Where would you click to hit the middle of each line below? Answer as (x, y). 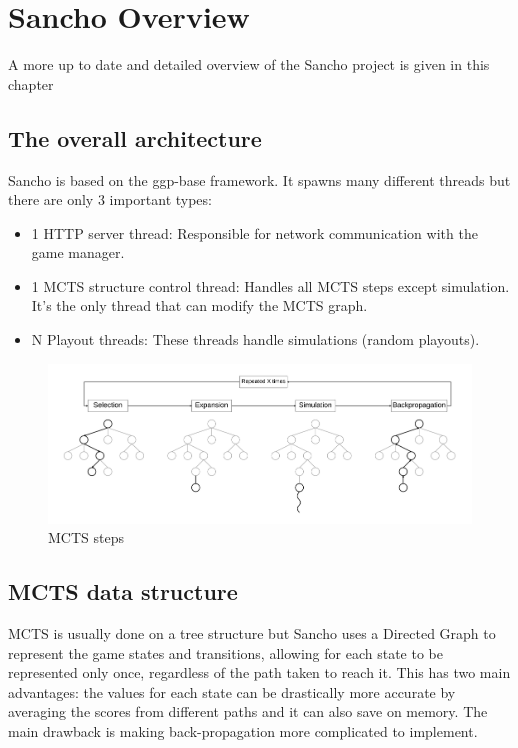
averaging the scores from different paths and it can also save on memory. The (248, 711)
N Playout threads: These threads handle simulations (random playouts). (255, 339)
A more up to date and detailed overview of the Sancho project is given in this (249, 64)
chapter (31, 83)
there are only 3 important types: (110, 199)
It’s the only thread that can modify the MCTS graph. (199, 305)
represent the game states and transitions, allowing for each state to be (225, 652)
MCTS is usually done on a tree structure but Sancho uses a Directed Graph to (252, 633)
